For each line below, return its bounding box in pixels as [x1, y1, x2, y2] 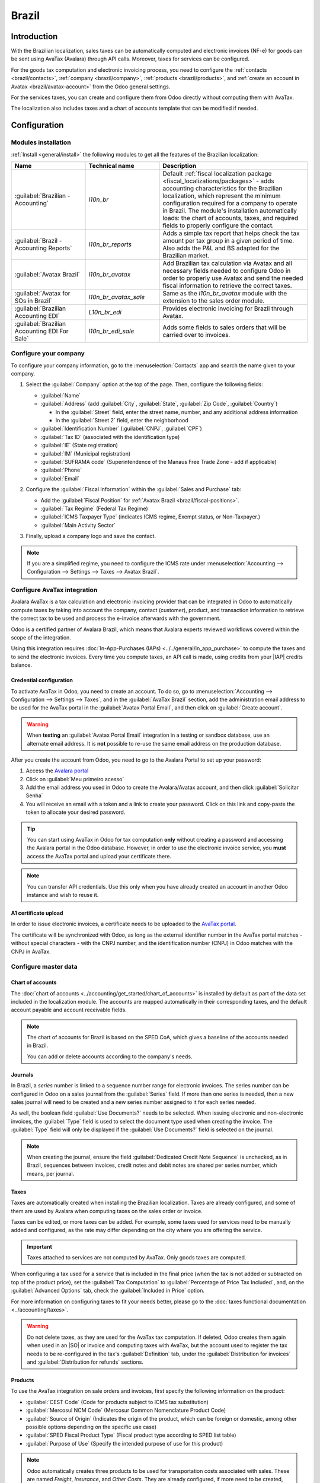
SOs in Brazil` [14, 297, 53, 305]
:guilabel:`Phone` [40, 466, 82, 474]
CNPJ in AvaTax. [11, 948, 51, 955]
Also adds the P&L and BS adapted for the [162, 244, 280, 252]
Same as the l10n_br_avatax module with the [162, 289, 287, 297]
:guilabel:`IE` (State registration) [40, 442, 119, 449]
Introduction [11, 31, 58, 42]
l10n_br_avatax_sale [88, 292, 145, 301]
